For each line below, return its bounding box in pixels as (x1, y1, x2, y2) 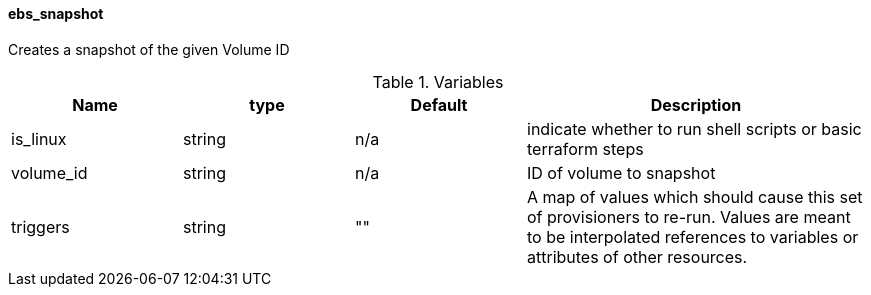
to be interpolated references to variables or (527, 226, 859, 247)
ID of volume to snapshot (527, 162, 716, 183)
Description (650, 94, 742, 115)
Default (410, 94, 468, 115)
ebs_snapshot (8, 5, 104, 22)
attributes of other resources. (527, 246, 748, 267)
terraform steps (527, 138, 644, 159)
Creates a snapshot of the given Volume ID (8, 40, 290, 58)
